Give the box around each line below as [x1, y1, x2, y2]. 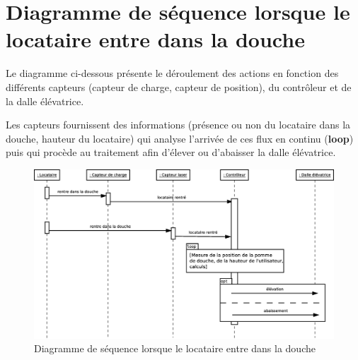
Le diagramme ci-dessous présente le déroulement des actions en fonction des [6, 66, 339, 80]
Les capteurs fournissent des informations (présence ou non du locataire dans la [6, 117, 351, 132]
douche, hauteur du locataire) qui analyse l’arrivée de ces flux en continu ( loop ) [6, 131, 354, 145]
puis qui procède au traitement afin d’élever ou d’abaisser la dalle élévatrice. [6, 145, 336, 160]
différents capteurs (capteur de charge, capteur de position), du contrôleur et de [6, 79, 352, 94]
